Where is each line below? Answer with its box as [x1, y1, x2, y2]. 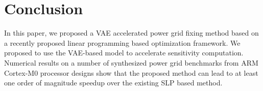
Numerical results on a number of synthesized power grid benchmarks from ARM [4, 57, 258, 68]
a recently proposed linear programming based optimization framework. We [4, 37, 241, 48]
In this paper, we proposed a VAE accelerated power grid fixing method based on [4, 27, 259, 38]
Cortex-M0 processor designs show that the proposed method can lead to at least [4, 67, 258, 78]
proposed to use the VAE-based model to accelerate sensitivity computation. [4, 47, 244, 58]
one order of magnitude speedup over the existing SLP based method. [4, 77, 223, 88]
